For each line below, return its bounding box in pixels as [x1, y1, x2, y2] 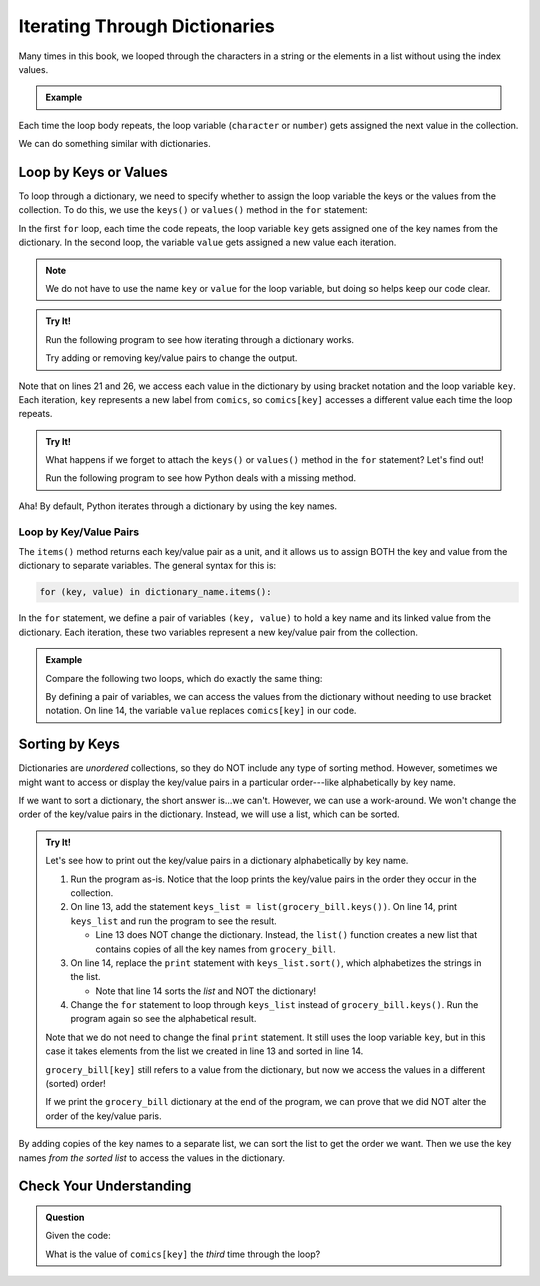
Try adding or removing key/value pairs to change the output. [45, 352, 298, 364]
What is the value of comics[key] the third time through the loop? [45, 1248, 321, 1260]
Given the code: [45, 1230, 111, 1242]
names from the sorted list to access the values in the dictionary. [18, 1151, 285, 1164]
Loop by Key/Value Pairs [18, 525, 140, 539]
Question [45, 1211, 85, 1224]
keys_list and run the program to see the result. [70, 915, 277, 927]
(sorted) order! [45, 1078, 107, 1090]
